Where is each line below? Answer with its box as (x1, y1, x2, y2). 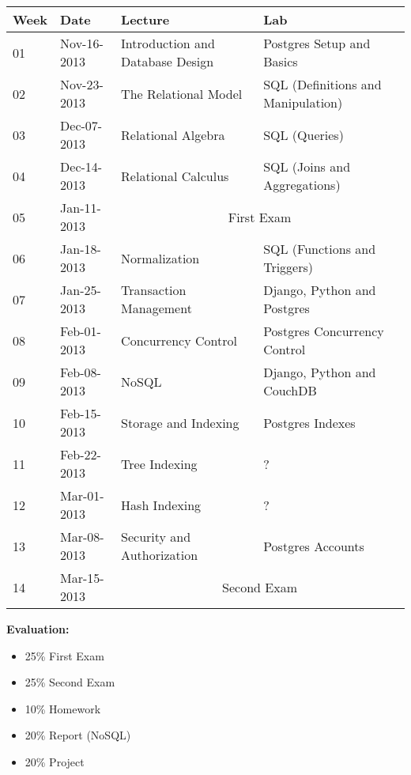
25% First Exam (25, 647, 104, 663)
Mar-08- (60, 527, 104, 546)
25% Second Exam (25, 674, 115, 690)
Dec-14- (60, 157, 103, 176)
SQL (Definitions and (263, 75, 382, 93)
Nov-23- (60, 75, 104, 93)
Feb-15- (60, 404, 101, 422)
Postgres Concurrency (263, 322, 384, 340)
